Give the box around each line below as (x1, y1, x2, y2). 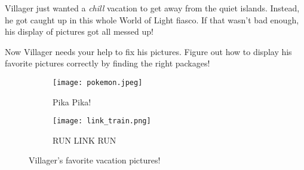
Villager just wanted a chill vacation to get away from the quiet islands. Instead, (5, 2, 300, 14)
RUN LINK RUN (53, 133, 116, 146)
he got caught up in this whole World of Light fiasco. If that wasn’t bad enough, (5, 13, 299, 26)
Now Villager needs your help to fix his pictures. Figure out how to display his (5, 45, 292, 57)
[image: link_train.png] (53, 117, 151, 126)
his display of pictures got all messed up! (5, 25, 153, 38)
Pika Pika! (53, 95, 91, 108)
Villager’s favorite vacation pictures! (29, 154, 161, 166)
